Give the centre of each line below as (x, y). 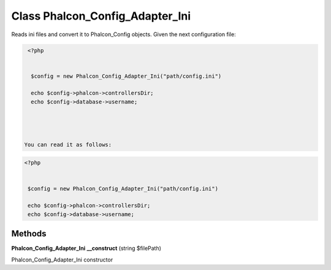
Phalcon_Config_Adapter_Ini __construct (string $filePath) (86, 249)
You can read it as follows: (68, 144)
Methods (29, 234)
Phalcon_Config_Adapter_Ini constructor (62, 260)
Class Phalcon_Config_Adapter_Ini (101, 16)
